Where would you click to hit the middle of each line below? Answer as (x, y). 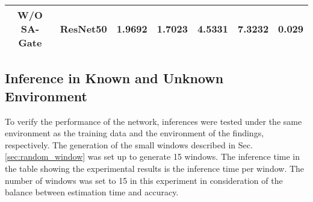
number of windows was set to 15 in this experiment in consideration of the (144, 180)
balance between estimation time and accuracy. (92, 192)
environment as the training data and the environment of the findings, (135, 133)
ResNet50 (83, 29)
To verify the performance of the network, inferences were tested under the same (153, 121)
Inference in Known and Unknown (114, 78)
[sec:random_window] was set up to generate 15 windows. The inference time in (152, 156)
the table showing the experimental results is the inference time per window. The (155, 168)
